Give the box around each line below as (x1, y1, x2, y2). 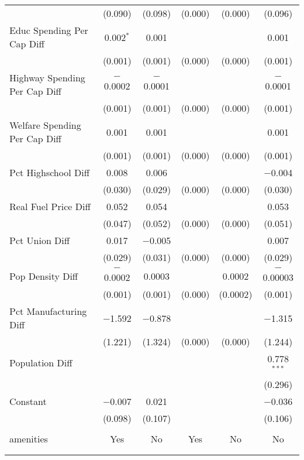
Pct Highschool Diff (9, 166, 89, 179)
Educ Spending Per (9, 23, 88, 37)
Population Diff (9, 356, 72, 370)
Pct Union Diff (9, 234, 70, 247)
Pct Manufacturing (9, 304, 87, 318)
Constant (9, 394, 47, 408)
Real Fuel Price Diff (9, 200, 91, 213)
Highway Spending (9, 71, 85, 84)
